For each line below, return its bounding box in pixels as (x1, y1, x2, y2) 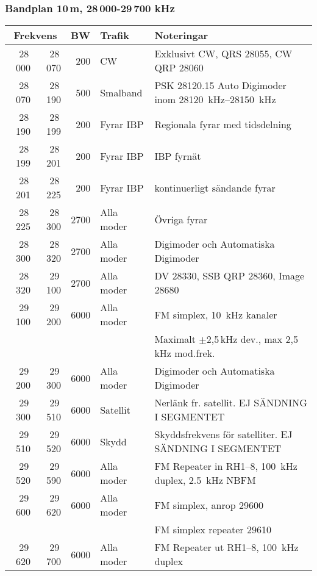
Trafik (100, 28, 129, 43)
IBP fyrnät (154, 148, 201, 163)
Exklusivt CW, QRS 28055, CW (154, 46, 293, 61)
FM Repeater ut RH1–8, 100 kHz (154, 540, 299, 555)
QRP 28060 (154, 60, 204, 75)
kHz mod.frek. (154, 346, 215, 361)
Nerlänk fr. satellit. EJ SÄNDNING (154, 395, 307, 410)
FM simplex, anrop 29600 (154, 497, 263, 512)
